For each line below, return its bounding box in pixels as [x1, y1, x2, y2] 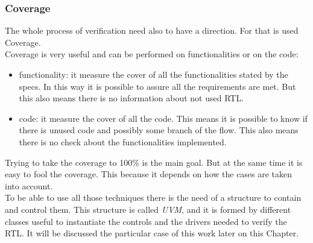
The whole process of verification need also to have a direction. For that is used [5, 24, 299, 37]
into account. [5, 179, 53, 192]
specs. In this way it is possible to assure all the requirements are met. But [19, 80, 296, 92]
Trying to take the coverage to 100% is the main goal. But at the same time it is [5, 156, 303, 168]
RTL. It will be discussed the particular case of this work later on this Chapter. [5, 227, 299, 239]
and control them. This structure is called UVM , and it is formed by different [5, 203, 291, 215]
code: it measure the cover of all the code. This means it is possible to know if [19, 112, 308, 124]
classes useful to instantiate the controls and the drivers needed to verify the [5, 215, 287, 227]
